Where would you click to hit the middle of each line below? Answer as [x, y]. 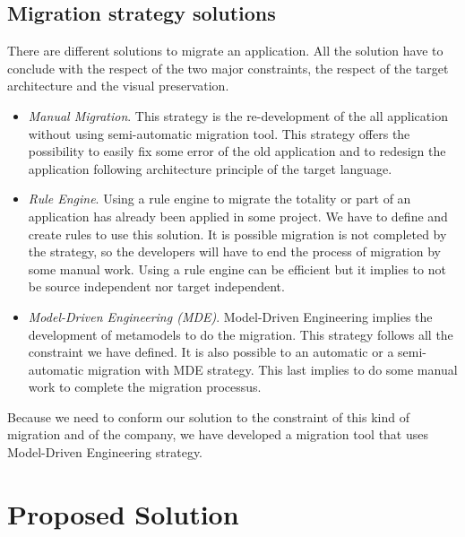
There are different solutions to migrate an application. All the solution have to [225, 51]
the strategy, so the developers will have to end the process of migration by [234, 251]
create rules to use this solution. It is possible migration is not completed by [237, 234]
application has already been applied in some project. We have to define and [238, 216]
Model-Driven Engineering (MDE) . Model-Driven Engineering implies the [230, 316]
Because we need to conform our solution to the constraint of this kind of [208, 416]
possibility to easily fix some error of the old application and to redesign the [237, 151]
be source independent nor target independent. [156, 286]
